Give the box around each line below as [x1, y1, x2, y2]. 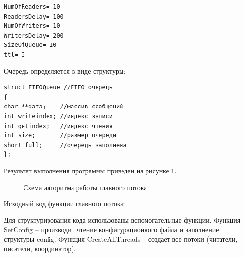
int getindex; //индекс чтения [4, 122, 113, 129]
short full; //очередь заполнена [4, 141, 127, 149]
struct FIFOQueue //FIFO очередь [4, 84, 113, 91]
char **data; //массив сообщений [4, 103, 123, 110]
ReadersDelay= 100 [4, 13, 64, 20]
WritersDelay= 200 [4, 32, 64, 39]
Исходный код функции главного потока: [4, 198, 125, 209]
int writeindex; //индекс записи [4, 112, 113, 120]
